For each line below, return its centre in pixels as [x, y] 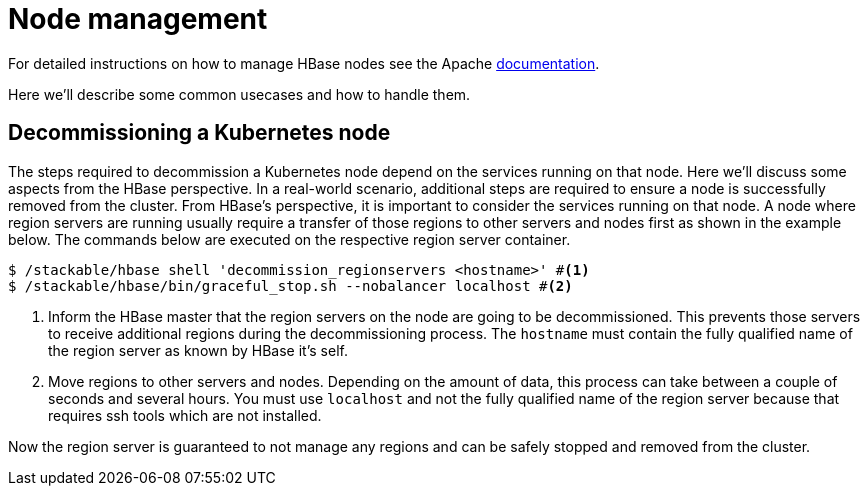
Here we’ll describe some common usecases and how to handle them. [239, 94]
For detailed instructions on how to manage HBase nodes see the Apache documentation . [304, 63]
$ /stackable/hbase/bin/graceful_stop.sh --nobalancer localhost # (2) [290, 285]
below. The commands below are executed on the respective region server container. [289, 239]
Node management [138, 19]
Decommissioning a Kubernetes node [199, 133]
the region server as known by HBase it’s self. [198, 350]
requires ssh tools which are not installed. [185, 415]
